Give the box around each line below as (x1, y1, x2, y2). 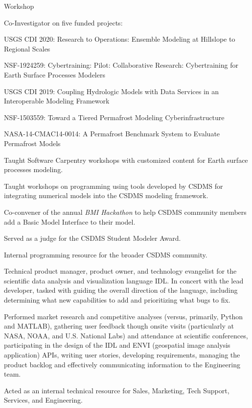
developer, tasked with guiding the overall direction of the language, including (4, 285, 238, 295)
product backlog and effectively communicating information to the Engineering (4, 359, 240, 369)
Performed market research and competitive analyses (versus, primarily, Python (4, 311, 243, 321)
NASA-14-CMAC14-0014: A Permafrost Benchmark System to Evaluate (4, 128, 220, 139)
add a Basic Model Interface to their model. (4, 216, 136, 227)
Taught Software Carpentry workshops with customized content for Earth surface (4, 154, 248, 165)
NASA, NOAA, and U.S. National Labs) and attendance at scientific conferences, (4, 330, 248, 340)
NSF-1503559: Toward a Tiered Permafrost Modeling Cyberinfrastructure (4, 112, 225, 122)
